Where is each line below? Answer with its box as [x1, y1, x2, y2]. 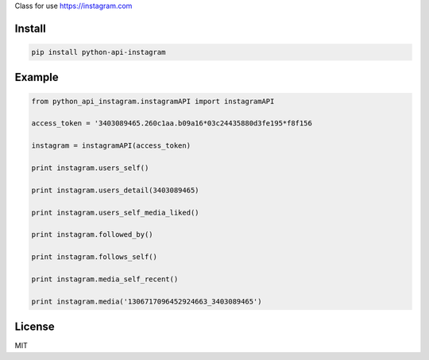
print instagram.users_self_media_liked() [31, 207, 199, 217]
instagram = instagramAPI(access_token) [31, 141, 191, 150]
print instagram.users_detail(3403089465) [31, 185, 199, 195]
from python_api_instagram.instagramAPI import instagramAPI [31, 96, 275, 106]
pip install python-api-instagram [31, 48, 166, 56]
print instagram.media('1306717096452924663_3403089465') [31, 296, 262, 306]
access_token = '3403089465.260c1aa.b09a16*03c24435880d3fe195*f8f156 [31, 119, 313, 128]
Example [14, 71, 59, 84]
